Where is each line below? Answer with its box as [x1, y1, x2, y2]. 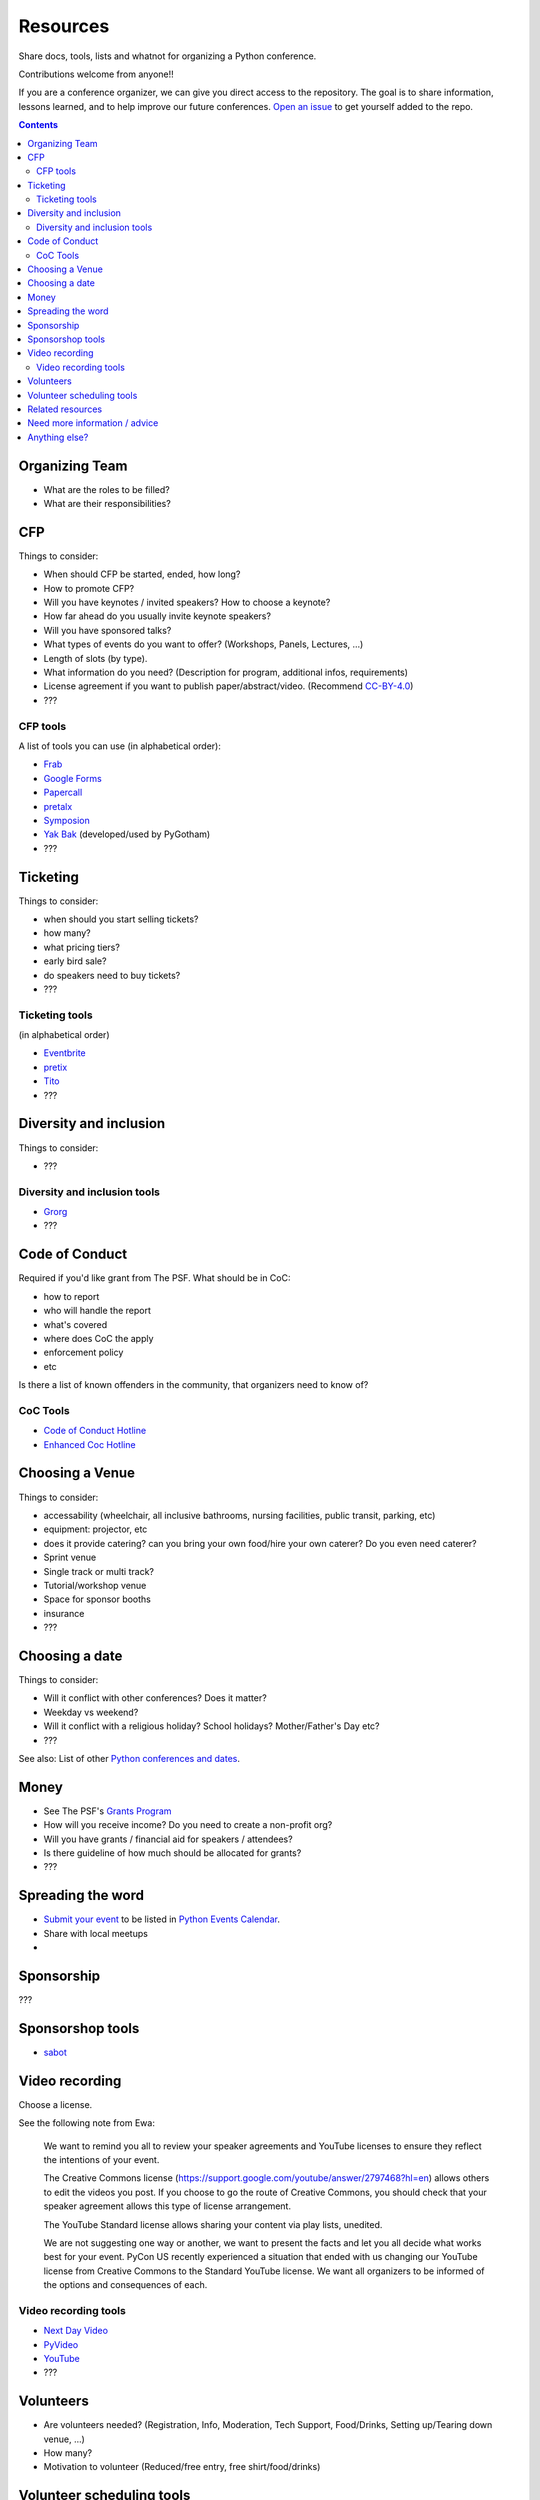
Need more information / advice [27, 417, 159, 429]
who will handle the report [43, 1305, 152, 1317]
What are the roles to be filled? [43, 483, 170, 495]
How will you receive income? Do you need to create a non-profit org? [43, 1819, 333, 1831]
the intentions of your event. [43, 2153, 160, 2165]
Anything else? [27, 431, 89, 443]
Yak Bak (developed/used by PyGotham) [43, 828, 211, 840]
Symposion [43, 814, 90, 826]
